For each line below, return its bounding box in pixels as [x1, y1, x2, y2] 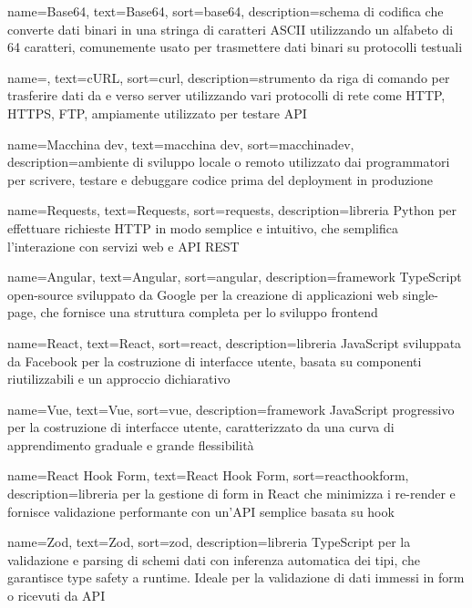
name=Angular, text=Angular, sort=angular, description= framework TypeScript [7, 267, 462, 286]
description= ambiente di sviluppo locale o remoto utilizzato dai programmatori [7, 152, 450, 171]
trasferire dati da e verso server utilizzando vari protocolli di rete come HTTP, [7, 86, 446, 105]
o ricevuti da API [7, 586, 106, 605]
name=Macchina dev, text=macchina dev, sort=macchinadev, [7, 134, 354, 153]
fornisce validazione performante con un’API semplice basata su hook [7, 501, 395, 520]
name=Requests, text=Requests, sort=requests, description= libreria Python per [7, 201, 457, 220]
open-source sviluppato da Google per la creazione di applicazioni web [7, 284, 399, 304]
